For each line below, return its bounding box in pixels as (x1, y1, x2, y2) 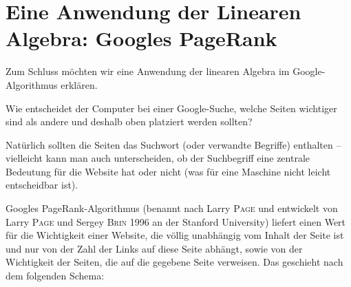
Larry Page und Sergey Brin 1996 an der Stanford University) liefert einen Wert (6, 214, 346, 228)
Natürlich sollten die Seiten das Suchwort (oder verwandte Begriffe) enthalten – (6, 137, 341, 151)
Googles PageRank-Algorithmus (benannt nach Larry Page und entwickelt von (6, 201, 338, 215)
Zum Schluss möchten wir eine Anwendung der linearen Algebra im (6, 64, 290, 78)
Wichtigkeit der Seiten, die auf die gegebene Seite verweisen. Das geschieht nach (6, 255, 343, 269)
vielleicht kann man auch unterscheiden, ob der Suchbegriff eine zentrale (6, 151, 310, 165)
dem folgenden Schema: (6, 268, 105, 283)
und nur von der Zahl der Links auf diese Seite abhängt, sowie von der (6, 241, 303, 255)
